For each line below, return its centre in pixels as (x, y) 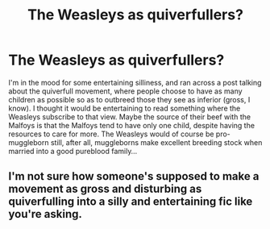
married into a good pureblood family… (73, 151)
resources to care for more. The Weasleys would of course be (111, 134)
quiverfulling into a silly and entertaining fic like (131, 202)
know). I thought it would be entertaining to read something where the (125, 108)
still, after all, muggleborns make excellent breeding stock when (156, 142)
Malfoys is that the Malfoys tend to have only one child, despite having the (132, 125)
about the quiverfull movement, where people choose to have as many (126, 91)
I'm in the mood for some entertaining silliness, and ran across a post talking (135, 82)
